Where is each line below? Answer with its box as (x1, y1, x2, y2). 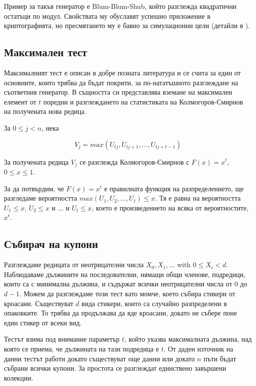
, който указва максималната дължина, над (124, 334, 252, 344)
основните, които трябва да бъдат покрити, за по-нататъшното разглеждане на (4, 77, 238, 87)
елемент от (4, 96, 36, 106)
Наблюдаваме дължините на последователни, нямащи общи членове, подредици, (4, 269, 246, 279)
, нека (41, 122, 59, 133)
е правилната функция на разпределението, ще (104, 183, 244, 193)
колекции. (4, 372, 33, 383)
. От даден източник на (163, 343, 233, 353)
